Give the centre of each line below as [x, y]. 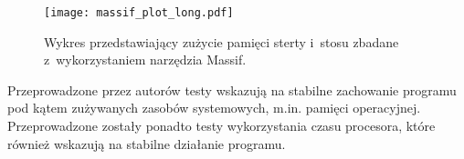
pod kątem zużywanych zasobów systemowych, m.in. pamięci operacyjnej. [214, 108]
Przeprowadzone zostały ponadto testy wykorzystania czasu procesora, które [221, 126]
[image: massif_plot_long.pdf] [139, 13]
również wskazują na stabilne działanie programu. [147, 143]
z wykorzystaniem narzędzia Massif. [145, 60]
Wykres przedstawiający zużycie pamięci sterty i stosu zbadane [221, 41]
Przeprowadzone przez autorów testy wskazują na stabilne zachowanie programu [232, 89]
